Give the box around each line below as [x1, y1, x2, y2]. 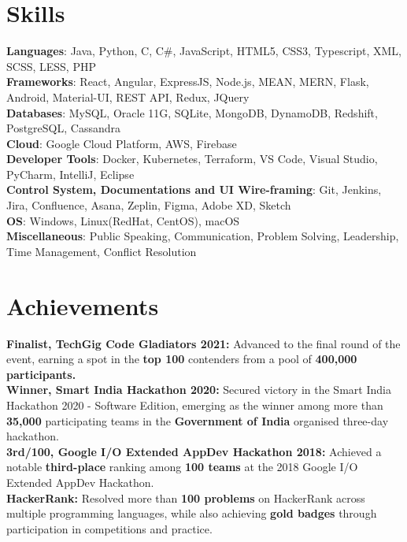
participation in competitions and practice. [6, 520, 213, 536]
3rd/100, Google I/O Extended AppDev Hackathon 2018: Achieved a [6, 443, 382, 459]
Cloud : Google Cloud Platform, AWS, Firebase [6, 135, 237, 151]
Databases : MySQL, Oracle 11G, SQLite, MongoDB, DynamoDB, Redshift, [6, 104, 378, 121]
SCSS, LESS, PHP [6, 58, 96, 74]
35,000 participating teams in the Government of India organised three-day [6, 412, 389, 429]
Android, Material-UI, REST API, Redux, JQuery [6, 88, 250, 105]
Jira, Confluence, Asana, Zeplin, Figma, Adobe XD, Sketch [6, 197, 291, 213]
